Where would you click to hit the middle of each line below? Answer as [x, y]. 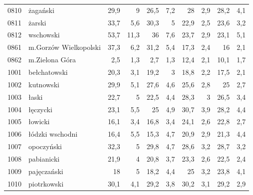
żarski [37, 22]
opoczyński [45, 146]
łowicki [39, 121]
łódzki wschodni [53, 134]
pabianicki [44, 158]
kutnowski [44, 84]
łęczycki [40, 109]
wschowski [44, 35]
